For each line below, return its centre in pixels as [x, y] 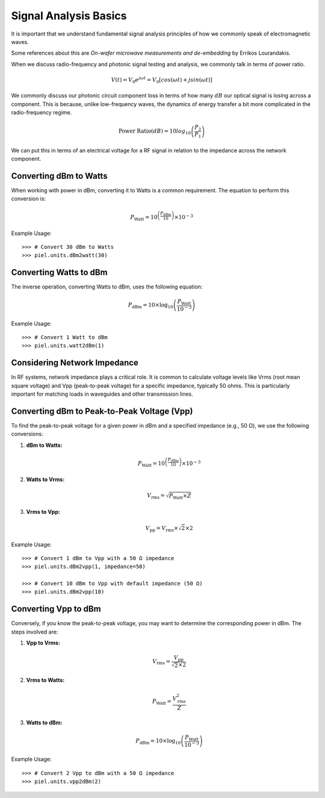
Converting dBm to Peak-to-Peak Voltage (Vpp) [102, 411]
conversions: [27, 434]
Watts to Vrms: [45, 479]
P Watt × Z [180, 497]
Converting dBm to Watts [59, 176]
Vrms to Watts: [45, 680]
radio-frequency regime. [42, 113]
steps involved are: [35, 632]
